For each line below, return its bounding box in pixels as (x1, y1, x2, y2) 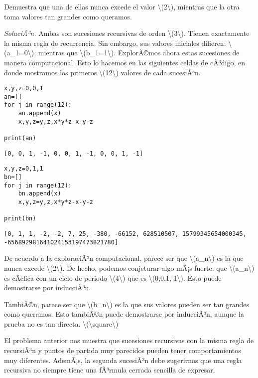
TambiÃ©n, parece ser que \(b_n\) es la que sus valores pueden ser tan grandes (4, 299, 250, 309)
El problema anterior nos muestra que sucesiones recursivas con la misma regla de (4, 335, 254, 346)
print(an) (4, 135, 36, 142)
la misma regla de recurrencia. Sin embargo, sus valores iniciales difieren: (4, 37, 226, 48)
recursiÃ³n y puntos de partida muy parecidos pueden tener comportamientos (4, 345, 241, 356)
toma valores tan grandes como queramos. (4, 11, 132, 21)
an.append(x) (18, 110, 61, 117)
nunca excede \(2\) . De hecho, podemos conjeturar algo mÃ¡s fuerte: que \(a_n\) (4, 262, 255, 273)
